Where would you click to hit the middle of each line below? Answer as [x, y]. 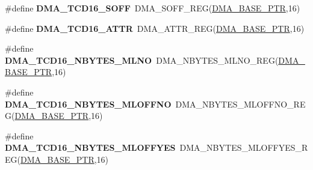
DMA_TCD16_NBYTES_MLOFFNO [88, 104]
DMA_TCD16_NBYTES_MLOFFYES [90, 147]
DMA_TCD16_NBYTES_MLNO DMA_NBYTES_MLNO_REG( [142, 60]
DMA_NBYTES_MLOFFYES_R [244, 147]
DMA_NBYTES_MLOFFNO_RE [240, 104]
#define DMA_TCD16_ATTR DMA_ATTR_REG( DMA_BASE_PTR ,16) [155, 28]
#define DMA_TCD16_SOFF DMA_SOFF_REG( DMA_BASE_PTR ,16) [153, 8]
